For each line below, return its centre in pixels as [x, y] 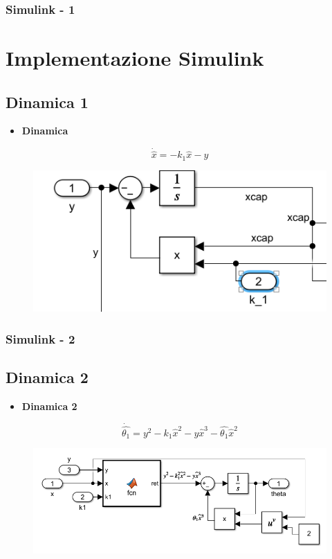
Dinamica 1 [47, 101]
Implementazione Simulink [135, 58]
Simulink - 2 [40, 338]
